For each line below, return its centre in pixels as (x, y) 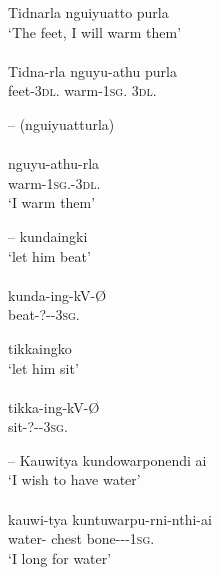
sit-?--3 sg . (38, 426)
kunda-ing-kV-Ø (57, 294)
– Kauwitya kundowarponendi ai (107, 459)
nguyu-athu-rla (54, 163)
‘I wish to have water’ (74, 479)
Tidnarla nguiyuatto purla (88, 12)
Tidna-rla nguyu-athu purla (92, 70)
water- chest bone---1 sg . (81, 538)
